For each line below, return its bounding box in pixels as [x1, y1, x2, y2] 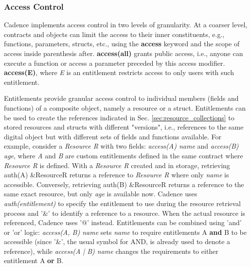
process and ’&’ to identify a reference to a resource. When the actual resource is [4, 208, 246, 218]
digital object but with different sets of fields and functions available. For [4, 131, 222, 141]
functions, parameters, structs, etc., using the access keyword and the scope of [4, 38, 240, 49]
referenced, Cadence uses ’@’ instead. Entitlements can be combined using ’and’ [4, 217, 242, 228]
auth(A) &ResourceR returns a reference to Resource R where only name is [4, 170, 229, 180]
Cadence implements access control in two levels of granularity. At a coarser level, [4, 19, 248, 30]
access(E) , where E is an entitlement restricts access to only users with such [4, 67, 234, 77]
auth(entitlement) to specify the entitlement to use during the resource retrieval [4, 198, 241, 208]
